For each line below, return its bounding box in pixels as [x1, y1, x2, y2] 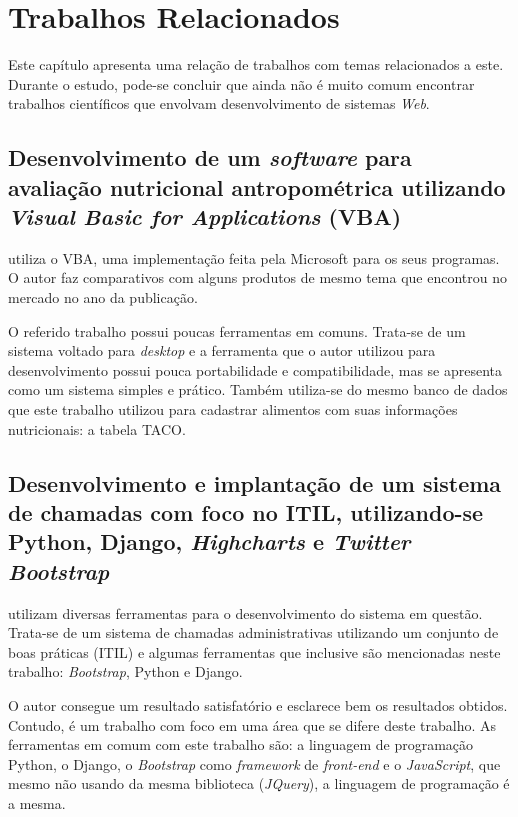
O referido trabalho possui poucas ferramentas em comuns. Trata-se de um [8, 320, 466, 341]
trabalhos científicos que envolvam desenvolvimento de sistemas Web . [8, 93, 430, 114]
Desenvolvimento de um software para [8, 142, 412, 173]
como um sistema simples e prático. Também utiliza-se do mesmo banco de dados [8, 379, 508, 400]
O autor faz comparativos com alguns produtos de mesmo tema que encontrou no [8, 267, 507, 288]
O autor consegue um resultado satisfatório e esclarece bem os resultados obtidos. [8, 694, 508, 715]
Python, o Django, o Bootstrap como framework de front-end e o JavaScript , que [8, 753, 501, 774]
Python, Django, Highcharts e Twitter [8, 526, 411, 557]
